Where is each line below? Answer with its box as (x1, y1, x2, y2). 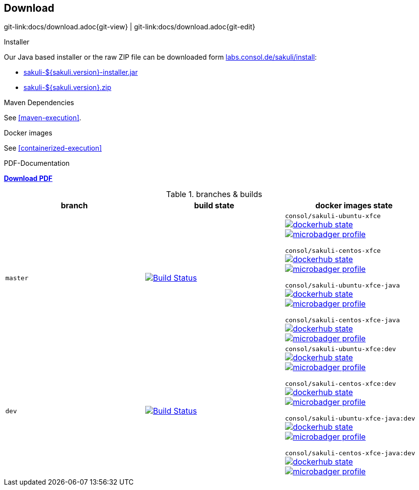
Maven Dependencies (4, 98, 74, 107)
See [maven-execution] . (4, 113, 82, 122)
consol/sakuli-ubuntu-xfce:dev (285, 345, 396, 353)
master (5, 274, 28, 282)
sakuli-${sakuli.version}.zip (23, 83, 111, 92)
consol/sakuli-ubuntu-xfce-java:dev (285, 415, 416, 423)
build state (194, 200, 234, 211)
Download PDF (4, 174, 53, 183)
